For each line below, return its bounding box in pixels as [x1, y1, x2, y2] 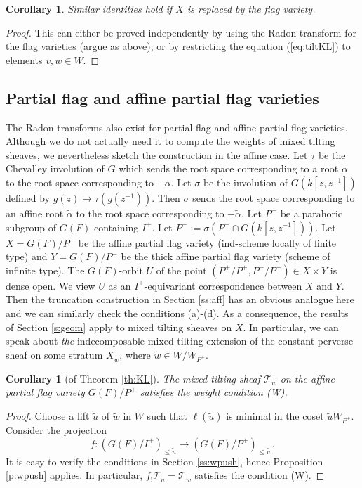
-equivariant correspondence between [144, 278, 302, 293]
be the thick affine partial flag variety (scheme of [121, 249, 330, 264]
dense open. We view [6, 278, 95, 293]
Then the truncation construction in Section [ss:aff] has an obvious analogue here [6, 292, 354, 307]
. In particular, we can [243, 319, 339, 334]
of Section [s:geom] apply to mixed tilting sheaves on [6, 319, 232, 334]
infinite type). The [6, 262, 85, 277]
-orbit [119, 262, 143, 277]
